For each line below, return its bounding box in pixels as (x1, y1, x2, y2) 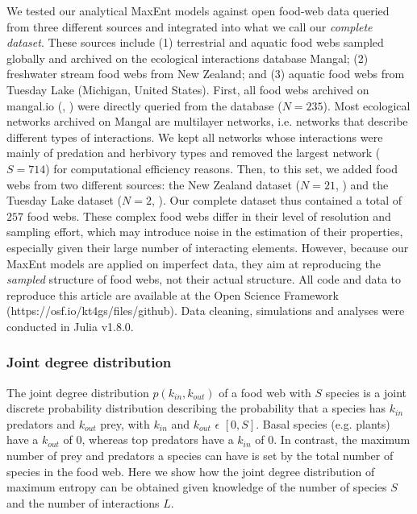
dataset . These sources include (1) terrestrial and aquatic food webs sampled (6, 34, 384, 51)
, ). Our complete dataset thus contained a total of (151, 192, 402, 209)
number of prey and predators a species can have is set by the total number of (6, 447, 394, 464)
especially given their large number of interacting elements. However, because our (6, 238, 409, 255)
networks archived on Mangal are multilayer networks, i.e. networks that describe (6, 113, 408, 130)
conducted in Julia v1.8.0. (6, 317, 134, 334)
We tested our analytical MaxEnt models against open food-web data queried (6, 2, 390, 19)
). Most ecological (323, 97, 411, 114)
